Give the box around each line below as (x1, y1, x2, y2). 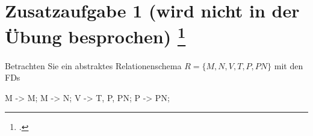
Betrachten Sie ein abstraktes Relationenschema (5, 59, 182, 72)
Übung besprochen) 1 (5, 22, 186, 49)
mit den (274, 59, 303, 72)
